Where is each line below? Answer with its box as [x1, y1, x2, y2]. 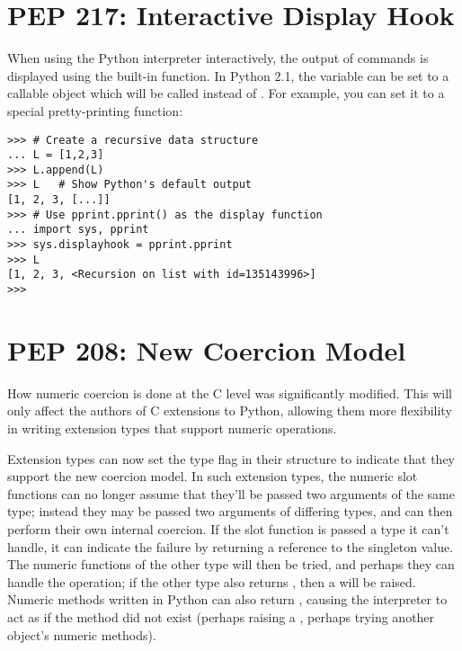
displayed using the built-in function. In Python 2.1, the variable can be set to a [7, 66, 449, 85]
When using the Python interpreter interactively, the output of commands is [7, 49, 429, 67]
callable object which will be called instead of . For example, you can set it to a [7, 84, 445, 103]
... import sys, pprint [7, 223, 149, 236]
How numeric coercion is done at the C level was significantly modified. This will [7, 383, 453, 402]
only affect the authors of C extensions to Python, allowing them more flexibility [7, 401, 452, 420]
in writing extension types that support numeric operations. [7, 419, 337, 438]
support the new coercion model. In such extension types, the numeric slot [7, 467, 418, 486]
